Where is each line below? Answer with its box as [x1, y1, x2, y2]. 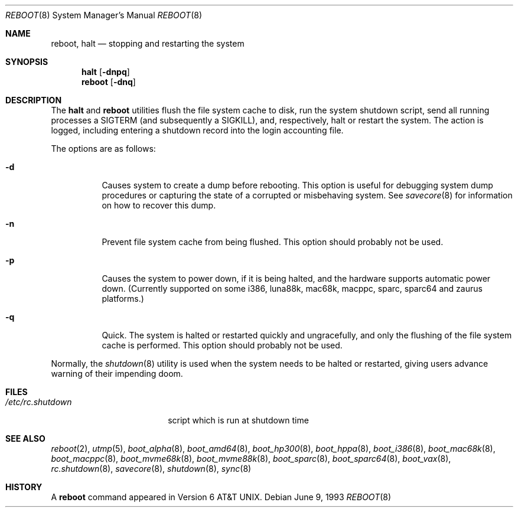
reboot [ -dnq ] [82, 77, 136, 87]
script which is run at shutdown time [168, 415, 309, 425]
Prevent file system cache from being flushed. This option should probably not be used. [102, 237, 444, 247]
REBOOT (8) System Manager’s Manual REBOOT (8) [5, 10, 203, 20]
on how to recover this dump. [102, 200, 216, 210]
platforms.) [102, 293, 144, 304]
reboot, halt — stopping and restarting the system [51, 38, 245, 48]
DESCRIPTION [5, 95, 62, 105]
